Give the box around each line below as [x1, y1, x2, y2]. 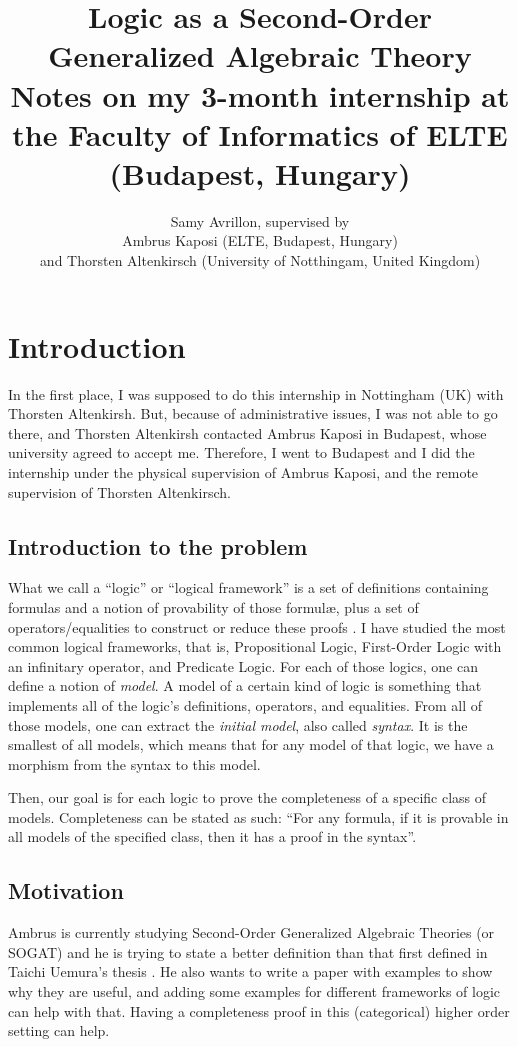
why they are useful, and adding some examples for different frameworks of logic [8, 981, 501, 1002]
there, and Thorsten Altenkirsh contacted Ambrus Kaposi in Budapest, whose [8, 422, 487, 443]
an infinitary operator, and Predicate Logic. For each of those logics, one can [8, 655, 478, 676]
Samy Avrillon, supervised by [170, 210, 350, 231]
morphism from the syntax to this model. [8, 753, 261, 774]
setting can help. [8, 1020, 110, 1041]
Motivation [8, 875, 124, 906]
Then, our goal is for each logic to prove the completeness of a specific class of [8, 787, 487, 808]
